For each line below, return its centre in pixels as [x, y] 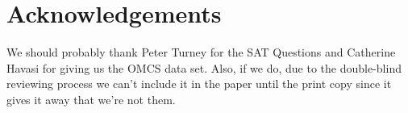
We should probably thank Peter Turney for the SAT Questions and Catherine [201, 52]
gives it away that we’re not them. [91, 99]
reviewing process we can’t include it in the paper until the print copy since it [199, 84]
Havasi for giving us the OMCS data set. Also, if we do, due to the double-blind [204, 67]
